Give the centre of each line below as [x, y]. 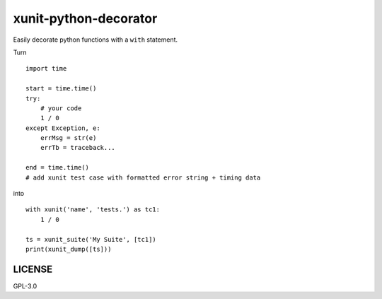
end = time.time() [58, 168]
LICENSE [33, 269]
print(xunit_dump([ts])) [69, 249]
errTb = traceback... [78, 148]
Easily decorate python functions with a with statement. [95, 40]
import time [46, 69]
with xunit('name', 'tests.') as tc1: [93, 210]
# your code [61, 108]
